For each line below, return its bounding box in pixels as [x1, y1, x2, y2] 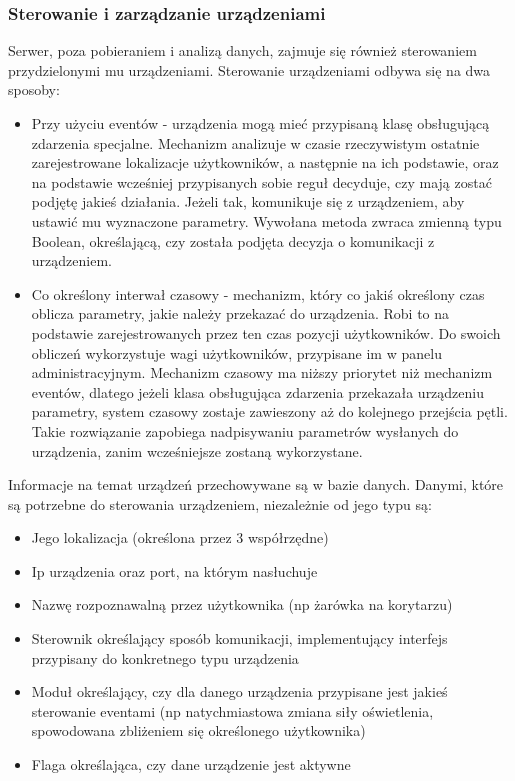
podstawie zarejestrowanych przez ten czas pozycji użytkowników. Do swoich [31, 322, 501, 343]
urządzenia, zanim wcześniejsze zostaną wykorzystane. [31, 440, 363, 461]
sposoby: [8, 79, 60, 100]
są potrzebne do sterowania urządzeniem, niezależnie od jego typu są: [8, 493, 432, 514]
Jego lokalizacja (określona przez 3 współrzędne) [31, 527, 329, 548]
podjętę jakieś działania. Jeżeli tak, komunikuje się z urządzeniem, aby [31, 191, 465, 212]
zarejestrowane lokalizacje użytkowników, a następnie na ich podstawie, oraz [31, 152, 499, 173]
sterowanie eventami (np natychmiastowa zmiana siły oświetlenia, [31, 700, 434, 721]
